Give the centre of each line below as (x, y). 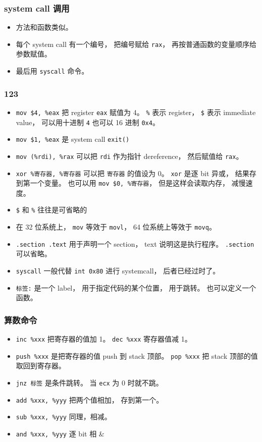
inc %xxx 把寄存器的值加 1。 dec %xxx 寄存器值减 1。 (104, 339)
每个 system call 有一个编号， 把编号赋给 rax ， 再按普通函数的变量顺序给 (136, 44)
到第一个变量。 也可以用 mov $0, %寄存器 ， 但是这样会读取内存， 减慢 (131, 183)
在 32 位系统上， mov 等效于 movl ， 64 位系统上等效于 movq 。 (116, 227)
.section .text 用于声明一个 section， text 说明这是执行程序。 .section (135, 243)
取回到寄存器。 (41, 366)
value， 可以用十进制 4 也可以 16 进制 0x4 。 (88, 122)
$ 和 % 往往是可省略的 (51, 210)
